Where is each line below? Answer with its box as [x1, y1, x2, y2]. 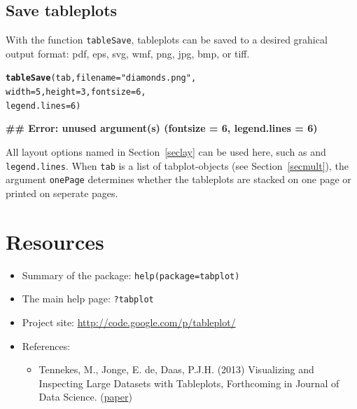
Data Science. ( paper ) [38, 389, 132, 404]
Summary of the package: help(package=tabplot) [22, 267, 240, 282]
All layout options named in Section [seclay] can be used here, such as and [6, 145, 326, 159]
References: [22, 338, 71, 353]
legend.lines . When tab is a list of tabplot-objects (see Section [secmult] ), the [6, 158, 349, 173]
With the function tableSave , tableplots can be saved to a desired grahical [6, 32, 328, 47]
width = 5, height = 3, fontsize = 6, [6, 87, 146, 98]
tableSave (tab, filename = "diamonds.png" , [6, 73, 197, 83]
